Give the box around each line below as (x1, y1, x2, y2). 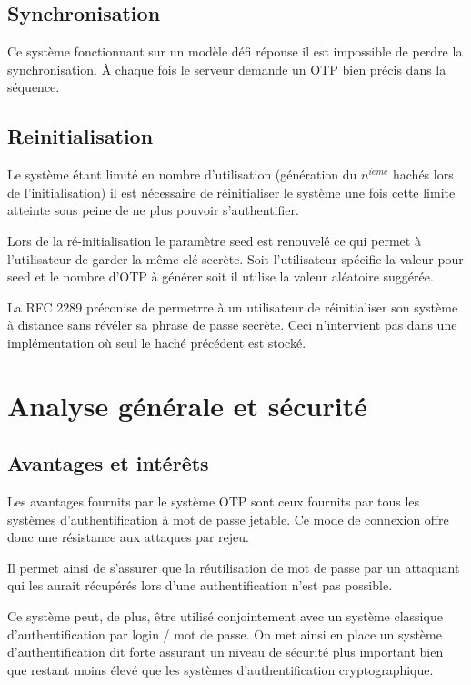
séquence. (7, 77, 60, 97)
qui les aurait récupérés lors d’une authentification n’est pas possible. (7, 576, 393, 595)
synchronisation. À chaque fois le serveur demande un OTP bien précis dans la (7, 59, 446, 78)
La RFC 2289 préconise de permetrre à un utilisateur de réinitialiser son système (7, 297, 458, 316)
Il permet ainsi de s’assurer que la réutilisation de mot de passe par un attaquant (7, 557, 460, 577)
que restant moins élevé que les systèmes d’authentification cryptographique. (7, 659, 434, 679)
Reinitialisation (7, 122, 154, 150)
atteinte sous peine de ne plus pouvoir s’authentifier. (7, 200, 299, 220)
